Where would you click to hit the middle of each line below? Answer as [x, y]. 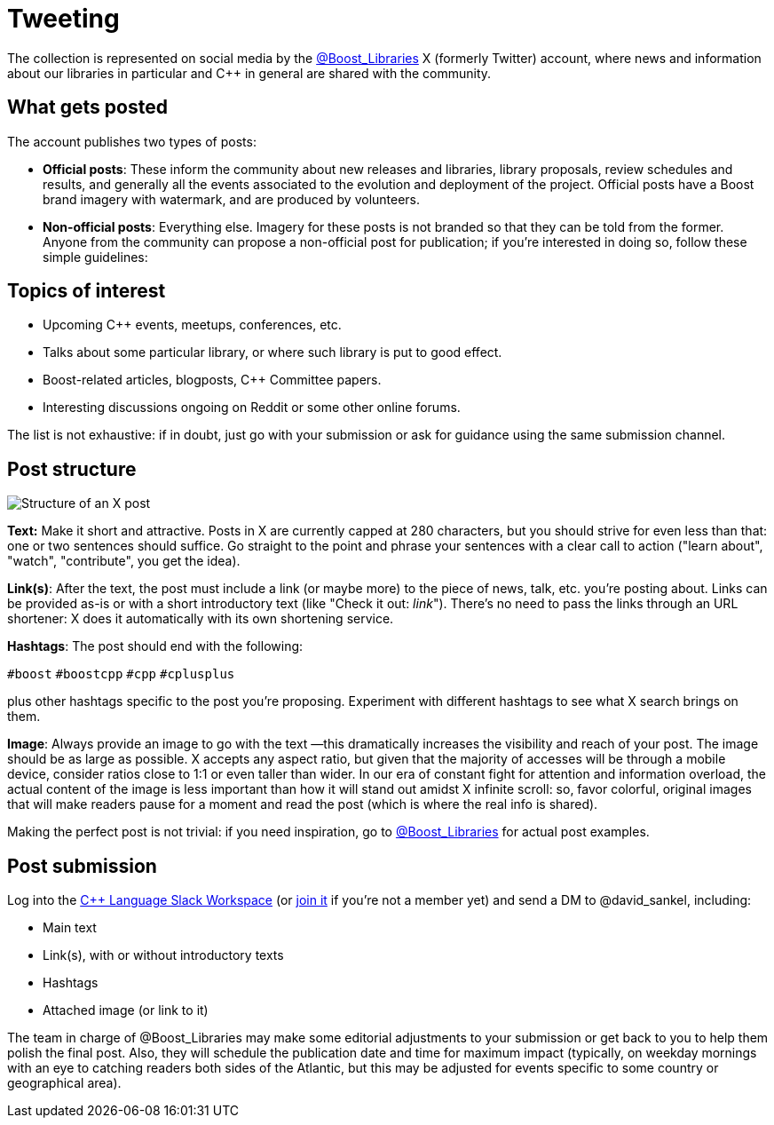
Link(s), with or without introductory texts [163, 955]
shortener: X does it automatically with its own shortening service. [201, 619]
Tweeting [63, 19]
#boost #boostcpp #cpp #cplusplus [121, 674]
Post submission [82, 866]
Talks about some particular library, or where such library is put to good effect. [272, 353]
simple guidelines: [95, 257]
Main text [70, 928]
